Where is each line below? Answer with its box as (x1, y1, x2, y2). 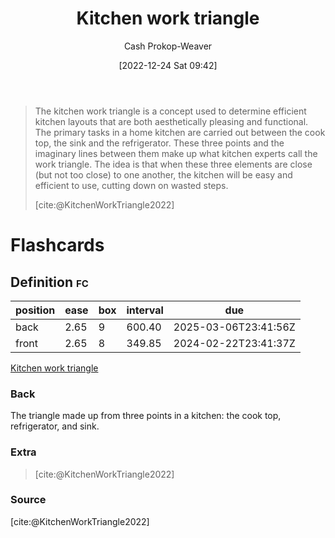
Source (10, 493, 47, 507)
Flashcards (10, 234, 105, 257)
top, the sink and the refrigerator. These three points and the (34, 137, 285, 149)
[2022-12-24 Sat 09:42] (118, 59, 218, 71)
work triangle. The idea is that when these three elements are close (34, 158, 313, 170)
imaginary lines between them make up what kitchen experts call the (34, 147, 318, 159)
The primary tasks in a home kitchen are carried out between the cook (34, 126, 326, 138)
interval (126, 303, 164, 317)
